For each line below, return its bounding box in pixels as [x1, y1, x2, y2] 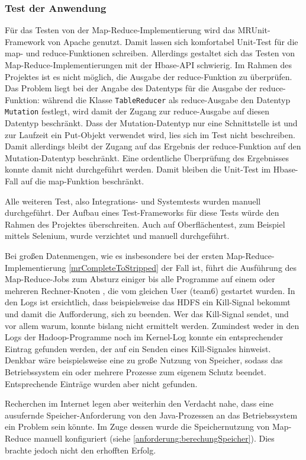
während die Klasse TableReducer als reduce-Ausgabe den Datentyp [42, 93, 291, 106]
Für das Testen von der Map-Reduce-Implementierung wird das [5, 24, 235, 36]
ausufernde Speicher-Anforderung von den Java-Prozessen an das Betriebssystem [5, 408, 298, 421]
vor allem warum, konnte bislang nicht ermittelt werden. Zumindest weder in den [5, 319, 299, 331]
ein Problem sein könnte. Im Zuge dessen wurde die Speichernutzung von [5, 420, 270, 433]
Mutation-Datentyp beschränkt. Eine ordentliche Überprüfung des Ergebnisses [5, 151, 289, 164]
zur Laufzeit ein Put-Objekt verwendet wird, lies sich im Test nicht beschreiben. [5, 128, 295, 140]
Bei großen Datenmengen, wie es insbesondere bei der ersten [5, 250, 224, 262]
